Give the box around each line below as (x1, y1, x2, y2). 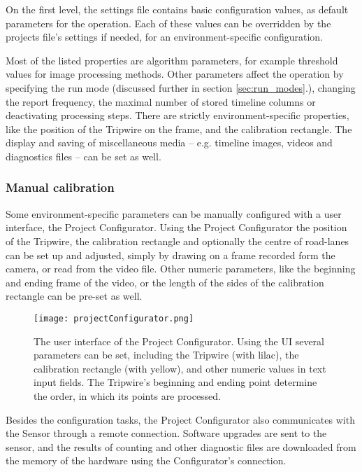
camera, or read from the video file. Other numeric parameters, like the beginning (6, 261, 356, 276)
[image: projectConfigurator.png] (34, 313, 194, 324)
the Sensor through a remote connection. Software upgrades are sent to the (6, 426, 327, 440)
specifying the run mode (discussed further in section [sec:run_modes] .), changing (6, 80, 356, 95)
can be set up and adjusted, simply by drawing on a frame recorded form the (6, 247, 335, 262)
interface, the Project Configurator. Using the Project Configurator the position (6, 220, 347, 235)
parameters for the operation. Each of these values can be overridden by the (6, 15, 331, 30)
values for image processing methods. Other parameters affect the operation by (6, 67, 344, 81)
